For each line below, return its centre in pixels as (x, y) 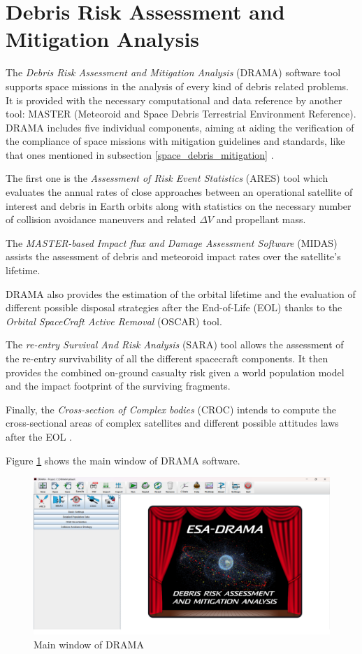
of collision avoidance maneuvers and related (101, 219)
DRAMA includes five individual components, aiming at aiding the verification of (180, 127)
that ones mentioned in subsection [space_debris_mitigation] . (140, 154)
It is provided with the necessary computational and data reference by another (174, 100)
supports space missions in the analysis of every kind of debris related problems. (177, 86)
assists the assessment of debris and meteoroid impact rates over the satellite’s (173, 256)
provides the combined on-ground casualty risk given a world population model (175, 372)
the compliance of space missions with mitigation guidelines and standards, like (175, 141)
